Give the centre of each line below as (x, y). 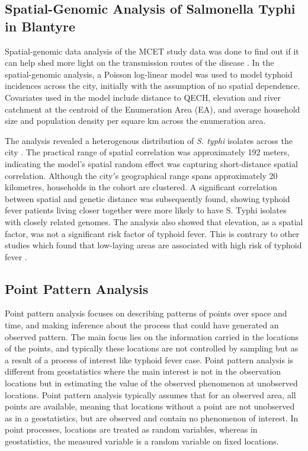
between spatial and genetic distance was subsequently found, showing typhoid (147, 198)
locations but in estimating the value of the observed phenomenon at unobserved (151, 383)
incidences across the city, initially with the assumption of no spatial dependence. (153, 86)
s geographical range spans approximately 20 (196, 175)
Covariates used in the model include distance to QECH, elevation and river (143, 97)
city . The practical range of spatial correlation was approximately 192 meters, (147, 152)
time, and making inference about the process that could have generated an (142, 325)
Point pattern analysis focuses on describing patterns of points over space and (146, 313)
